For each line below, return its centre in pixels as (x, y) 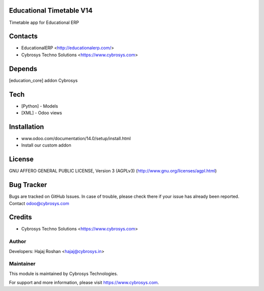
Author (18, 242)
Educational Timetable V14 (51, 10)
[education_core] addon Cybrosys (43, 80)
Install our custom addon (46, 145)
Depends (23, 69)
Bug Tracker (28, 185)
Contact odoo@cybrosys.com (39, 203)
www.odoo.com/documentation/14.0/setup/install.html (76, 138)
